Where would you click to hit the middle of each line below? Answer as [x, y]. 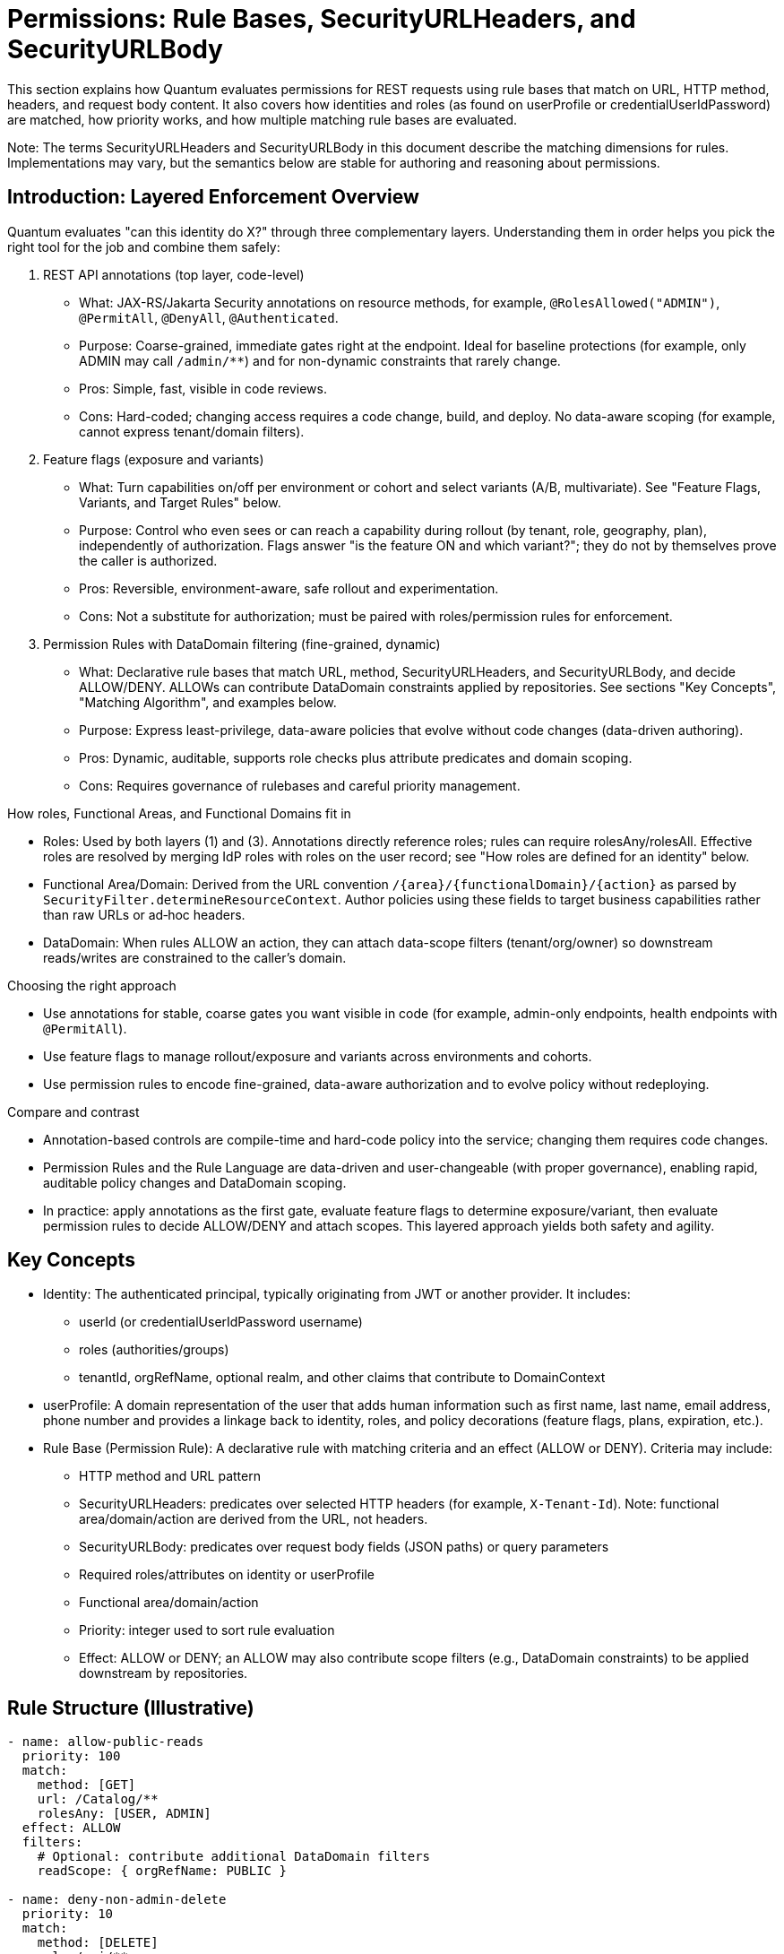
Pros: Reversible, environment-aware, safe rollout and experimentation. [289, 588]
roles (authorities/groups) [154, 1350]
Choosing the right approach [92, 985]
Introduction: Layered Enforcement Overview [213, 197]
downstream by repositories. [164, 1673]
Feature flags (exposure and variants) [154, 459]
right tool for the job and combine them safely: [144, 246]
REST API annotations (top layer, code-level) [174, 274]
